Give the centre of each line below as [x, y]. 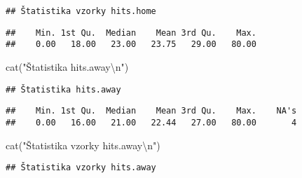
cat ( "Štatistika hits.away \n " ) [67, 66]
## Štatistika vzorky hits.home [81, 11]
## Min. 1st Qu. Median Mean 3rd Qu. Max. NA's [151, 111]
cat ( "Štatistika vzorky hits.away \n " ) [83, 145]
